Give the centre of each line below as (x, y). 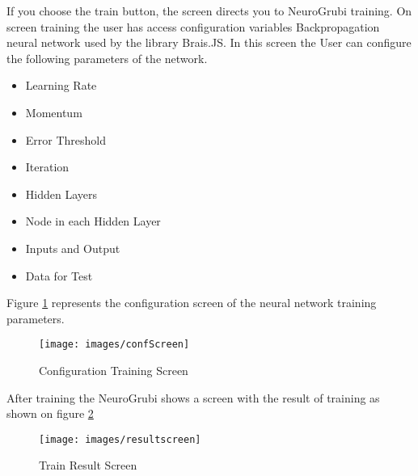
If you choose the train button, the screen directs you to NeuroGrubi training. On (209, 11)
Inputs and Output (73, 248)
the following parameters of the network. (107, 58)
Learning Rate (61, 85)
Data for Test (59, 275)
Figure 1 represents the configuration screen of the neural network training (192, 303)
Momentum (54, 112)
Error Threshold (66, 139)
